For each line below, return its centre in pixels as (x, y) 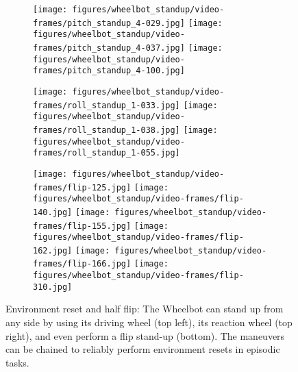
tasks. (17, 362)
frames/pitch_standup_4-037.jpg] (109, 48)
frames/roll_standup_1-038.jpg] (107, 130)
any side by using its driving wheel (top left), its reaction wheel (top (149, 322)
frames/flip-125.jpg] (82, 187)
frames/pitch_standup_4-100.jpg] (109, 71)
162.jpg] (53, 250)
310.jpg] (53, 287)
